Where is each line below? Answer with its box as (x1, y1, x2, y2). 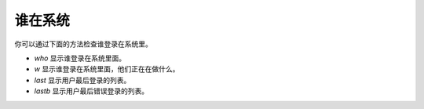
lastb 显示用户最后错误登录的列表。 (34, 86, 149, 96)
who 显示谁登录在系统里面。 (34, 53, 126, 63)
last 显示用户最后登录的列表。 (34, 75, 131, 85)
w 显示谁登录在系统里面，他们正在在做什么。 (34, 64, 180, 74)
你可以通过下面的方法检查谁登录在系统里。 (14, 39, 152, 49)
